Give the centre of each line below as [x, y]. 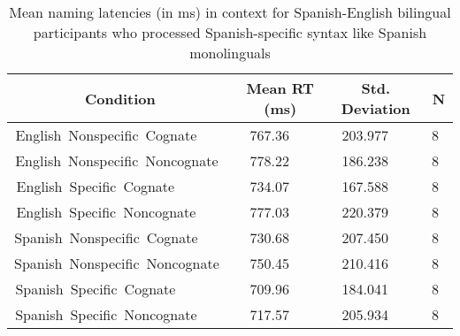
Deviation [376, 108]
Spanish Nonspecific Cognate [106, 237]
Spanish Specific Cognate [96, 289]
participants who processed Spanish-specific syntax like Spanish [230, 32]
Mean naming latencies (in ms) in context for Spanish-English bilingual [230, 12]
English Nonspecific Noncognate [117, 160]
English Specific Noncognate [106, 212]
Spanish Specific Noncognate [106, 314]
